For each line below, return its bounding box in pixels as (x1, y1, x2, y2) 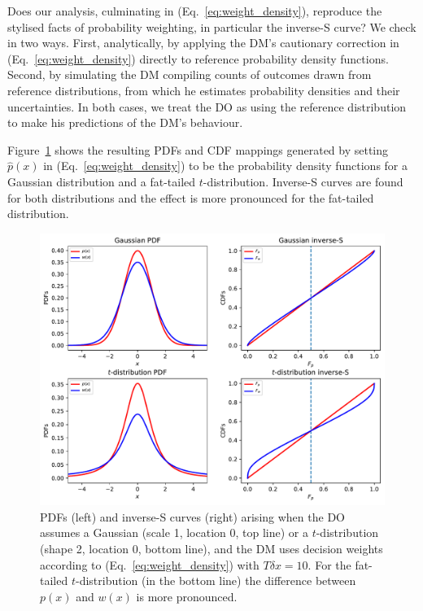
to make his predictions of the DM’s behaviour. (7, 114, 243, 131)
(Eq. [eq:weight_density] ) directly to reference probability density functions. (7, 50, 389, 67)
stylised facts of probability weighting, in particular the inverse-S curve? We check (7, 18, 416, 35)
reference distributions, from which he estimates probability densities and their (7, 81, 400, 98)
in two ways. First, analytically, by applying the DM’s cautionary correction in (7, 34, 399, 51)
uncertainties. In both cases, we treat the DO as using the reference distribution (7, 98, 407, 115)
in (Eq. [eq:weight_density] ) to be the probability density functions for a (43, 157, 408, 174)
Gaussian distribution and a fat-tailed (7, 172, 196, 190)
